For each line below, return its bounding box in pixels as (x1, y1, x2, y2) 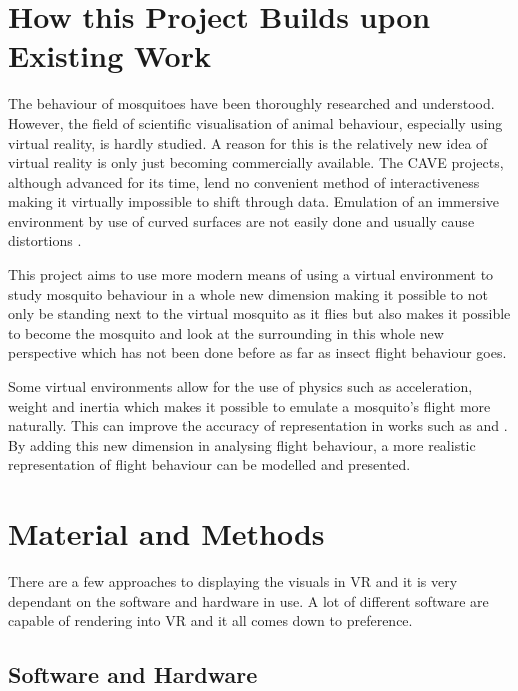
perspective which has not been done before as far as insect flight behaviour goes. (8, 342, 507, 363)
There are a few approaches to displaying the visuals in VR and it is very (8, 571, 458, 592)
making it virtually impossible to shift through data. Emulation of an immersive (8, 191, 500, 212)
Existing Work (8, 35, 211, 76)
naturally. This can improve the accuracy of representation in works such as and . (8, 415, 508, 436)
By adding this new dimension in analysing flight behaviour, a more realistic (8, 434, 476, 455)
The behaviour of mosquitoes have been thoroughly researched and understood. (8, 93, 495, 114)
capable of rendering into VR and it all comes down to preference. (8, 610, 413, 631)
